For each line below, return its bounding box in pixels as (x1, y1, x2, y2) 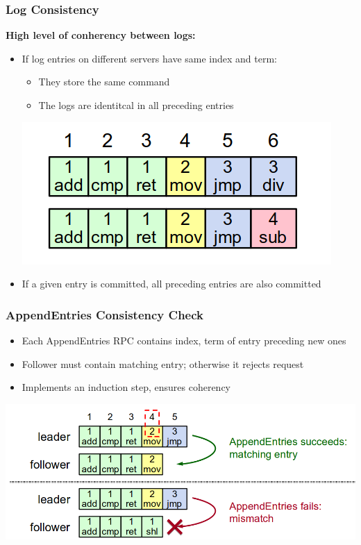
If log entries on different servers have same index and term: (22, 51, 277, 65)
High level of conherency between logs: (6, 28, 196, 42)
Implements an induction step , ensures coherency (22, 380, 231, 394)
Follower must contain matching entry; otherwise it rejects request (22, 356, 304, 371)
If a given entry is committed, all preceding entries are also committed (22, 276, 321, 291)
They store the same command (38, 74, 170, 89)
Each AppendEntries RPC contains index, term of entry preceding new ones (22, 333, 346, 347)
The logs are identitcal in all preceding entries (38, 98, 234, 112)
